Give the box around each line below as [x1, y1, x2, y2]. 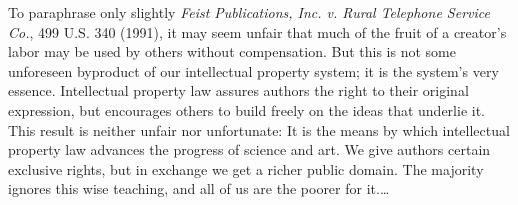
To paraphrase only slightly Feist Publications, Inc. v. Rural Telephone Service [8, 2, 490, 22]
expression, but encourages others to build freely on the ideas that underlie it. [8, 99, 485, 120]
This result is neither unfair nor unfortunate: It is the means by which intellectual [8, 119, 510, 140]
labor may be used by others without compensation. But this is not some [8, 41, 456, 62]
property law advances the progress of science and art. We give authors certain [8, 139, 491, 160]
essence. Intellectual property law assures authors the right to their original [8, 80, 469, 101]
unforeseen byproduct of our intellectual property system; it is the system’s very [8, 60, 499, 81]
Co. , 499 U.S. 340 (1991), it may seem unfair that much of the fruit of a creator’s [8, 21, 507, 42]
